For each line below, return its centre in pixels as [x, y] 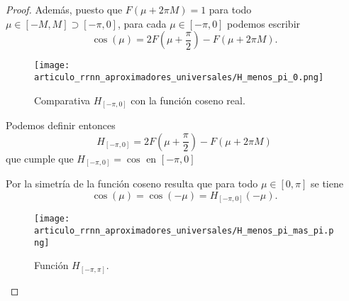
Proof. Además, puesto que [64, 9]
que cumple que [40, 158]
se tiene [327, 184]
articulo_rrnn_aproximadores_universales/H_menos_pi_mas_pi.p [184, 230]
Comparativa [62, 100]
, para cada [142, 23]
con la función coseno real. [188, 100]
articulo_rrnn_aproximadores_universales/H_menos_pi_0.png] [179, 77]
